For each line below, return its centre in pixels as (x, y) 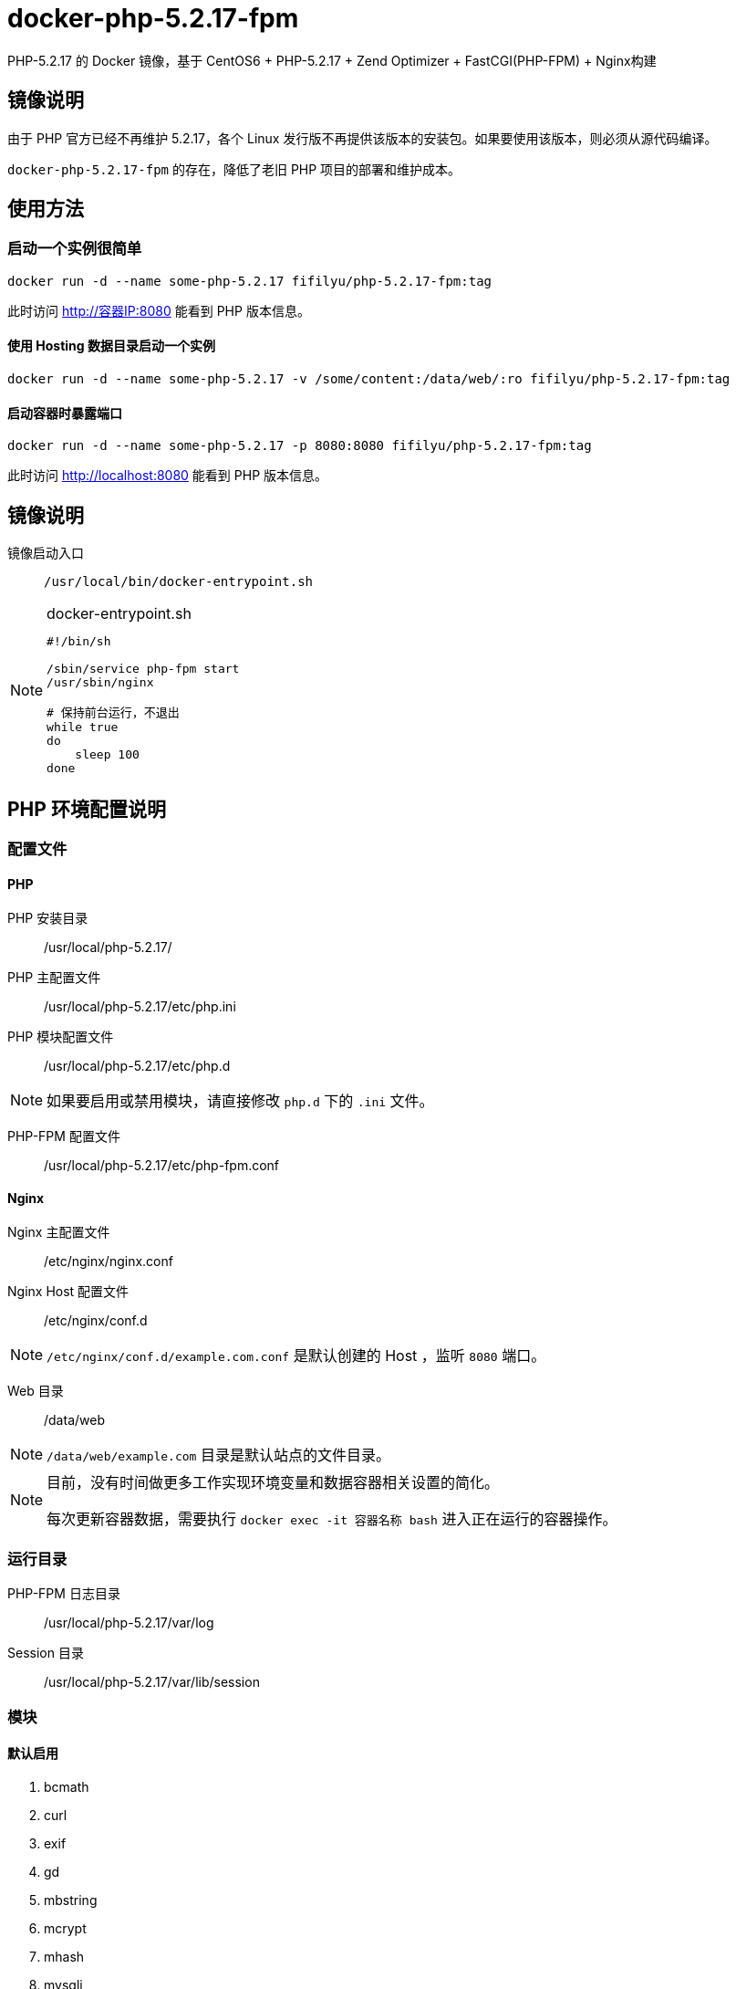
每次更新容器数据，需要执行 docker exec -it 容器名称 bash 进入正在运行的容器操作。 (332, 1519)
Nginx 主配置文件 (59, 1232)
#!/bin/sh (79, 642)
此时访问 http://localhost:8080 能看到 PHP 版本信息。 (168, 476)
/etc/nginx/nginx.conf (109, 1261)
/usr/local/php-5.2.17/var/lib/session (152, 1682)
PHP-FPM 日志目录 (64, 1594)
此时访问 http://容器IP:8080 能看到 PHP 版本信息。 (159, 310)
